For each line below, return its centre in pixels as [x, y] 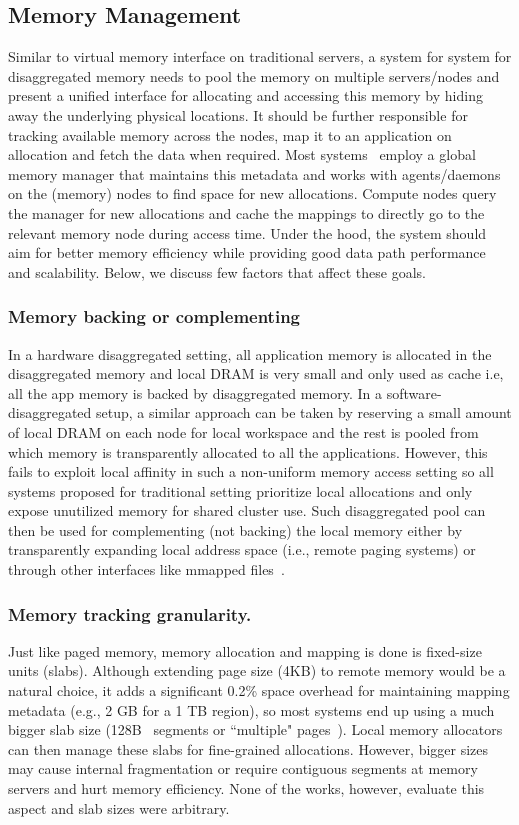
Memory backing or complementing [154, 316]
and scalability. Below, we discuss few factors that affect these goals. [217, 271]
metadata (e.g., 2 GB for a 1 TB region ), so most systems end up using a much [251, 709]
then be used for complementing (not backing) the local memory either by [235, 529]
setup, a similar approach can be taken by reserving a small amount [304, 412]
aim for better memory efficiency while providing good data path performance [247, 252]
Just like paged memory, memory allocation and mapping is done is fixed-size [245, 650]
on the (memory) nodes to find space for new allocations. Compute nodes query [252, 193]
